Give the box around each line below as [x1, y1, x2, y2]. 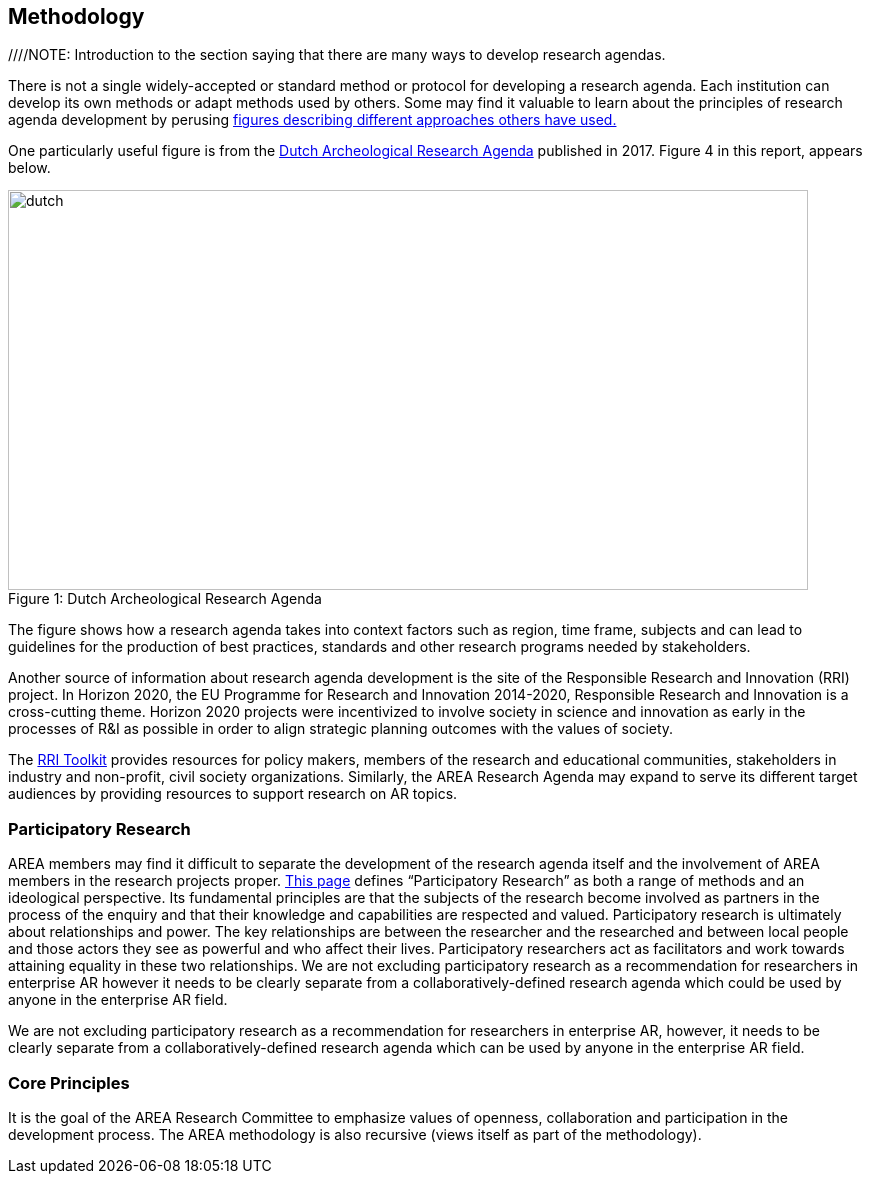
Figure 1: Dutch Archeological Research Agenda [8, 590, 322, 608]
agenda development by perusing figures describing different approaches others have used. [8, 111, 617, 129]
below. [8, 159, 51, 177]
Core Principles [8, 1072, 130, 1093]
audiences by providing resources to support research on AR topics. [8, 785, 458, 803]
